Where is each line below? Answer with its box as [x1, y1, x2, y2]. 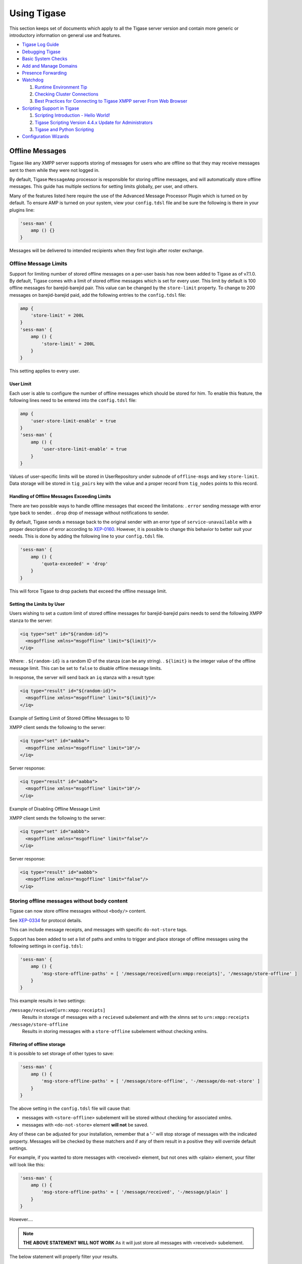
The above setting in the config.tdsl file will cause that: [9, 1105, 131, 1111]
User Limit [9, 381, 31, 387]
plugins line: [9, 207, 35, 213]
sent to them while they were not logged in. [9, 167, 100, 173]
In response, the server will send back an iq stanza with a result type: [9, 674, 155, 681]
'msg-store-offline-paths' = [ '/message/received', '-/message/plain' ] [41, 1189, 229, 1195]
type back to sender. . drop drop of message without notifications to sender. [9, 510, 169, 516]
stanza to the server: [9, 617, 53, 623]
